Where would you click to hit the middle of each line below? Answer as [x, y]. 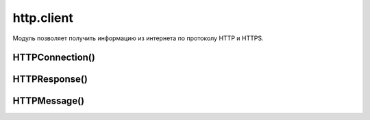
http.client [43, 18]
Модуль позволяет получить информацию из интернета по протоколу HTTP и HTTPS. [138, 38]
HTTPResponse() [50, 79]
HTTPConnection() [54, 58]
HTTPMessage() [49, 101]
